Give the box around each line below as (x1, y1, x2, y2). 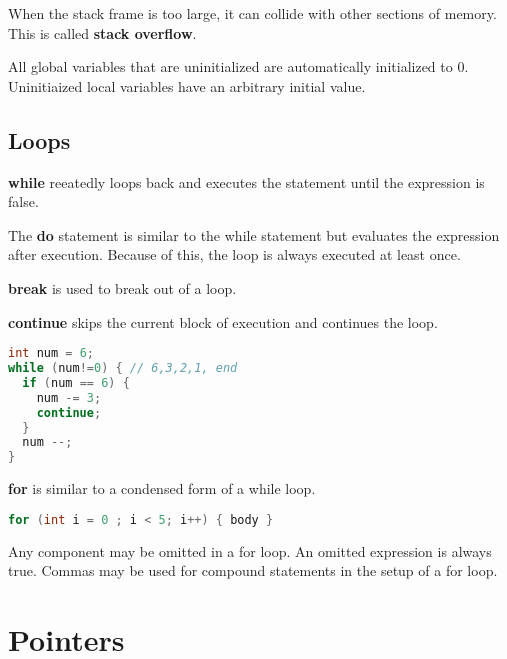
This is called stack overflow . (8, 22, 197, 43)
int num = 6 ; (8, 346, 94, 361)
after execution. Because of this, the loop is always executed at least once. (8, 244, 461, 265)
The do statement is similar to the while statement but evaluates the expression (8, 224, 500, 245)
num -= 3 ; (36, 390, 102, 405)
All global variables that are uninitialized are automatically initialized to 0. (8, 56, 469, 77)
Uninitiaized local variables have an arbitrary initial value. (8, 75, 366, 96)
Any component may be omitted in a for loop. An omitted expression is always (8, 540, 492, 561)
